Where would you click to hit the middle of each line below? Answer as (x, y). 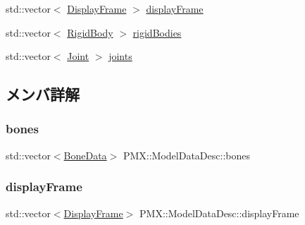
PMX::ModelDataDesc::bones (186, 155)
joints (120, 56)
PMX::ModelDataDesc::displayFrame (219, 213)
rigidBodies (157, 32)
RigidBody (90, 32)
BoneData (85, 155)
